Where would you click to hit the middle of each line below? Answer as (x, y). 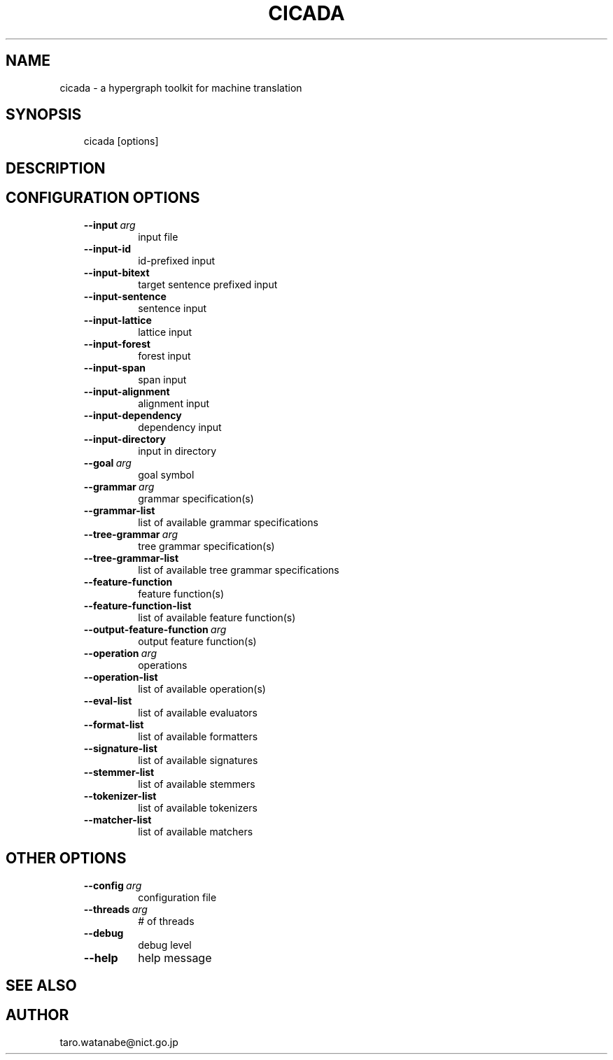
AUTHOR (37, 1015)
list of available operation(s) (202, 688)
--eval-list (108, 700)
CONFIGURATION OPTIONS (103, 198)
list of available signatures (198, 760)
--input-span (115, 367)
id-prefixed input (177, 260)
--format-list (114, 724)
